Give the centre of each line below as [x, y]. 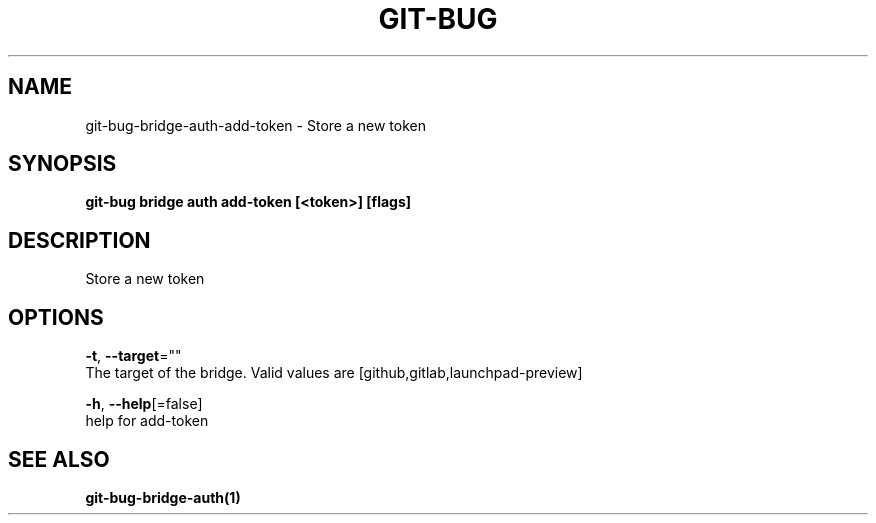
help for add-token [147, 421]
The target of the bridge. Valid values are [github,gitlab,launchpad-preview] [334, 373]
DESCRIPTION [79, 240]
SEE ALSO [59, 459]
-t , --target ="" [133, 356]
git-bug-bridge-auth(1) [163, 497]
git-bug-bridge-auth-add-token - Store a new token [255, 125]
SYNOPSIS [62, 164]
